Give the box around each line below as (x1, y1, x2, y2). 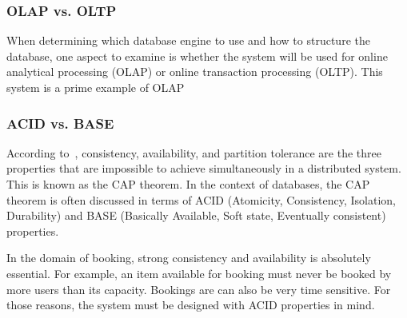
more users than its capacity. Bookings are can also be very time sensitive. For (6, 280, 391, 297)
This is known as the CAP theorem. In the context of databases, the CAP (6, 176, 370, 192)
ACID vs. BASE (6, 113, 114, 133)
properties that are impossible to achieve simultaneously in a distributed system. (6, 160, 401, 177)
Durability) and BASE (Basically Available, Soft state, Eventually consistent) (6, 207, 386, 224)
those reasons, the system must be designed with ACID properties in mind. (6, 296, 375, 313)
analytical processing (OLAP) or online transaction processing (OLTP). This (6, 63, 383, 80)
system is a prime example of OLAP (6, 79, 185, 95)
